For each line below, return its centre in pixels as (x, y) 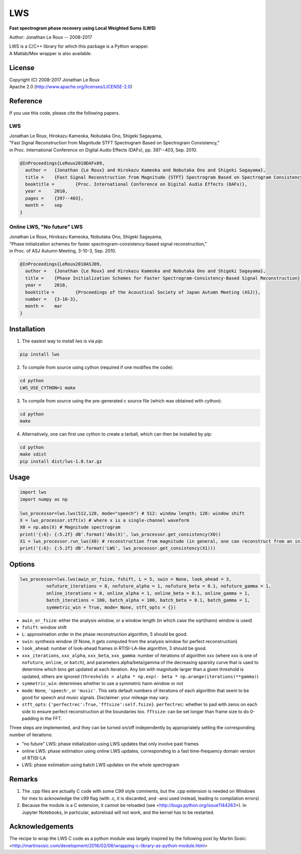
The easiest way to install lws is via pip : (62, 341)
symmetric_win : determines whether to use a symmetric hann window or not (103, 684)
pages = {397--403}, (54, 198)
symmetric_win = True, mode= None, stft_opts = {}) (111, 607)
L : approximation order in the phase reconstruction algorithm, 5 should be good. (105, 634)
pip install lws (40, 354)
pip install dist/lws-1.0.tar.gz (61, 461)
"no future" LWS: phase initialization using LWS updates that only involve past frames (110, 744)
